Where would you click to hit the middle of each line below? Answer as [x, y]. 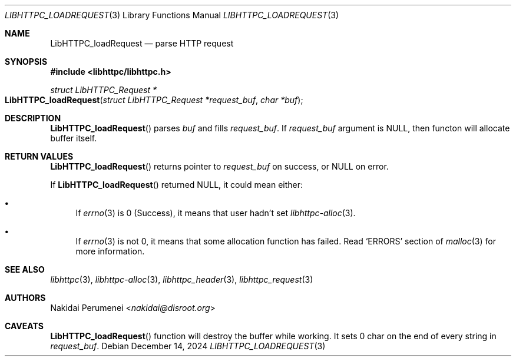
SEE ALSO [25, 269]
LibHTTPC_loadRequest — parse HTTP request [142, 43]
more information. [110, 251]
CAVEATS [24, 326]
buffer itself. [74, 138]
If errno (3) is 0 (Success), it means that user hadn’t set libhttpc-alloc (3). [216, 213]
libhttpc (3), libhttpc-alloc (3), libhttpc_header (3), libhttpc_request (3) [182, 279]
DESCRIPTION [33, 118]
